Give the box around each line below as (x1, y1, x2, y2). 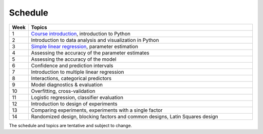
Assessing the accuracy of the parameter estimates (31, 49, 150, 56)
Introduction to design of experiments (31, 100, 118, 107)
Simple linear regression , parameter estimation (31, 43, 138, 50)
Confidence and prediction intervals (31, 62, 113, 69)
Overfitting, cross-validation (31, 87, 95, 94)
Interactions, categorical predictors (31, 75, 112, 82)
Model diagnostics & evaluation (31, 81, 103, 88)
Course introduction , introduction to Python (31, 30, 131, 37)
